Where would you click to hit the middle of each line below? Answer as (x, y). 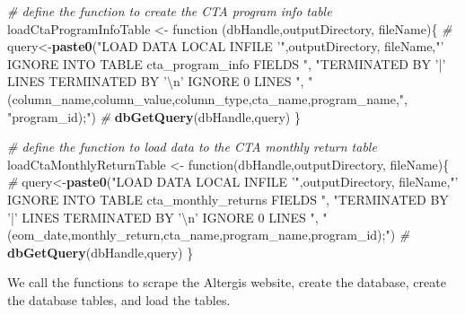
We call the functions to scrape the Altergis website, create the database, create (227, 282)
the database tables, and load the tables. (119, 299)
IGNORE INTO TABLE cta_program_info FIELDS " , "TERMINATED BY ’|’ (227, 63)
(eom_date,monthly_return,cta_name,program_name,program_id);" (199, 235)
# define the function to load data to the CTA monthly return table (192, 147)
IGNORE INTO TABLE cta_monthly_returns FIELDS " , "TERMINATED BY (228, 199)
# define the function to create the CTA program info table (170, 11)
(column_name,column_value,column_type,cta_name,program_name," (206, 98)
